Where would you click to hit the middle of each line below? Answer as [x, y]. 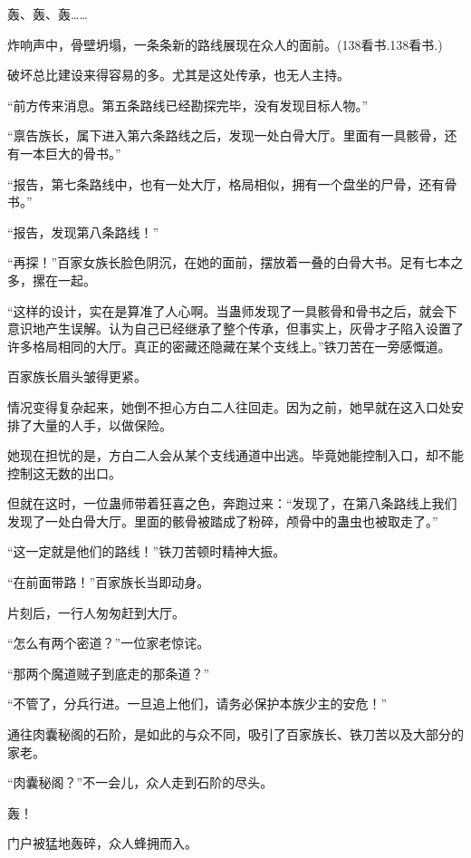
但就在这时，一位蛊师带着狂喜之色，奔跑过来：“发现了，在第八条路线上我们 [232, 503]
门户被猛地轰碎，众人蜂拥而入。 [102, 843]
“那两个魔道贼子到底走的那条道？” [109, 673]
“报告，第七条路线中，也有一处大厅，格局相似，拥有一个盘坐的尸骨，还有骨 [232, 183]
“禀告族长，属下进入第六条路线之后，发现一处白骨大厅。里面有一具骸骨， [226, 135]
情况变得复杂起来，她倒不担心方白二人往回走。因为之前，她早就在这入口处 [229, 406]
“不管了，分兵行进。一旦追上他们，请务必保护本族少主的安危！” [197, 704]
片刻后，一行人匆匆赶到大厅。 [96, 612]
